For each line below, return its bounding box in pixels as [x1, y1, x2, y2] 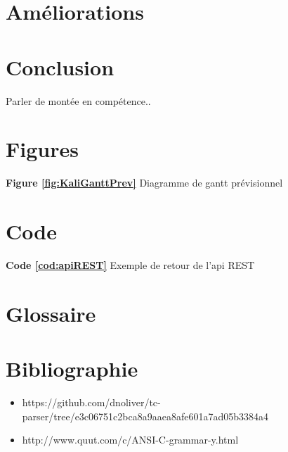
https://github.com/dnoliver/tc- [22, 395, 161, 410]
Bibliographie [6, 354, 138, 383]
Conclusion [6, 52, 114, 81]
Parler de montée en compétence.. [6, 93, 151, 108]
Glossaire [6, 299, 96, 327]
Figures [6, 134, 79, 163]
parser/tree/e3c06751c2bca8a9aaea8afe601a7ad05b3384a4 [22, 408, 268, 423]
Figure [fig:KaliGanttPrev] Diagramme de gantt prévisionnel [6, 175, 283, 190]
